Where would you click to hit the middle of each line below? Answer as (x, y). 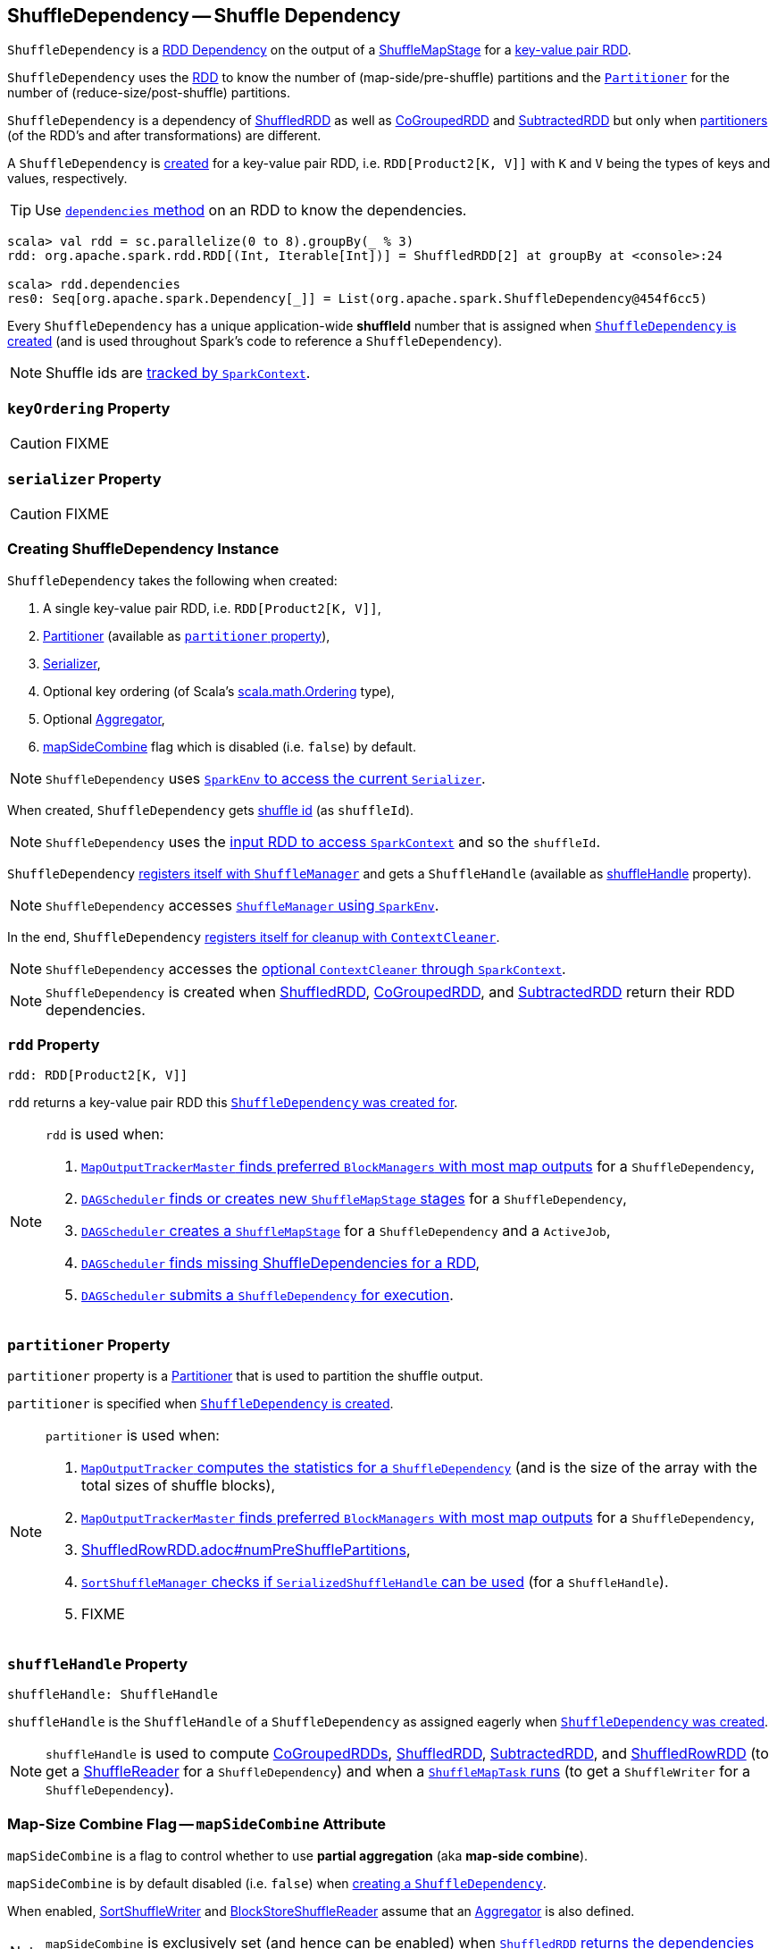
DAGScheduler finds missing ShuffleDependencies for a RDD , (281, 1263)
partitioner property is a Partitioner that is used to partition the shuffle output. (245, 1376)
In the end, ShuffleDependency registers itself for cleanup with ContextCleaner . (254, 937)
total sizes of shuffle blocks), (178, 1486)
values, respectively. (67, 179)
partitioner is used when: (133, 1436)
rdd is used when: (105, 1134)
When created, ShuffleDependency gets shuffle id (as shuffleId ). (211, 810)
